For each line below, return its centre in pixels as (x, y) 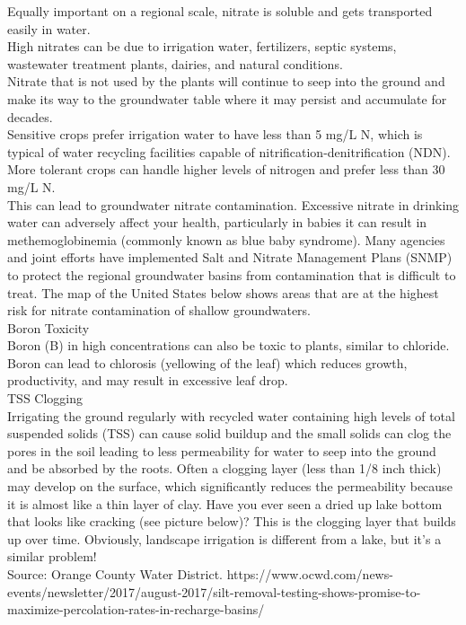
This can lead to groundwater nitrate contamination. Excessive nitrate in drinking (233, 204)
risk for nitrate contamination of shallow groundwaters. (159, 310)
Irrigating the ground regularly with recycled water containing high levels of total (231, 415)
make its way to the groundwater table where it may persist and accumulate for (227, 98)
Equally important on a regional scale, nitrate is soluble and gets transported (220, 11)
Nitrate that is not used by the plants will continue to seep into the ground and (226, 81)
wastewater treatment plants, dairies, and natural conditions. (175, 63)
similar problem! (52, 556)
